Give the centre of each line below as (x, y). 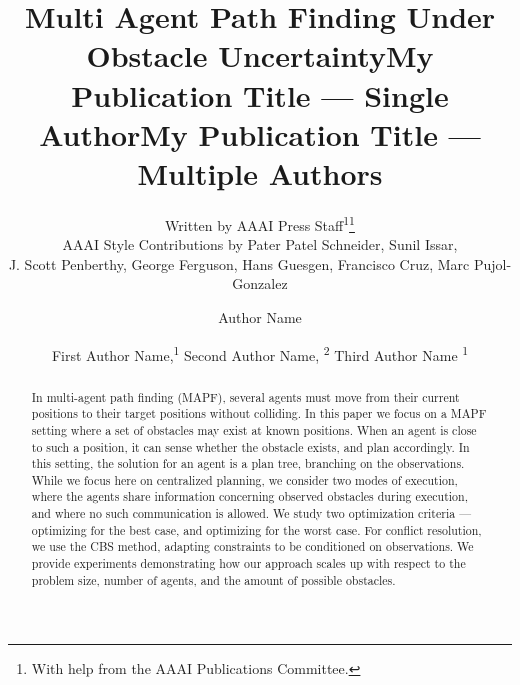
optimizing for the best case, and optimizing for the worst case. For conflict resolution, (256, 529)
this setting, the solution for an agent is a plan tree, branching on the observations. (248, 463)
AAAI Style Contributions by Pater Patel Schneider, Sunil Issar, (260, 244)
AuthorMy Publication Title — (260, 133)
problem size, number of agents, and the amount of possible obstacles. (213, 579)
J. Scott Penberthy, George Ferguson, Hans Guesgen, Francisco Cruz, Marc (239, 263)
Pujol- (492, 263)
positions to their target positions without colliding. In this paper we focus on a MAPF (259, 413)
